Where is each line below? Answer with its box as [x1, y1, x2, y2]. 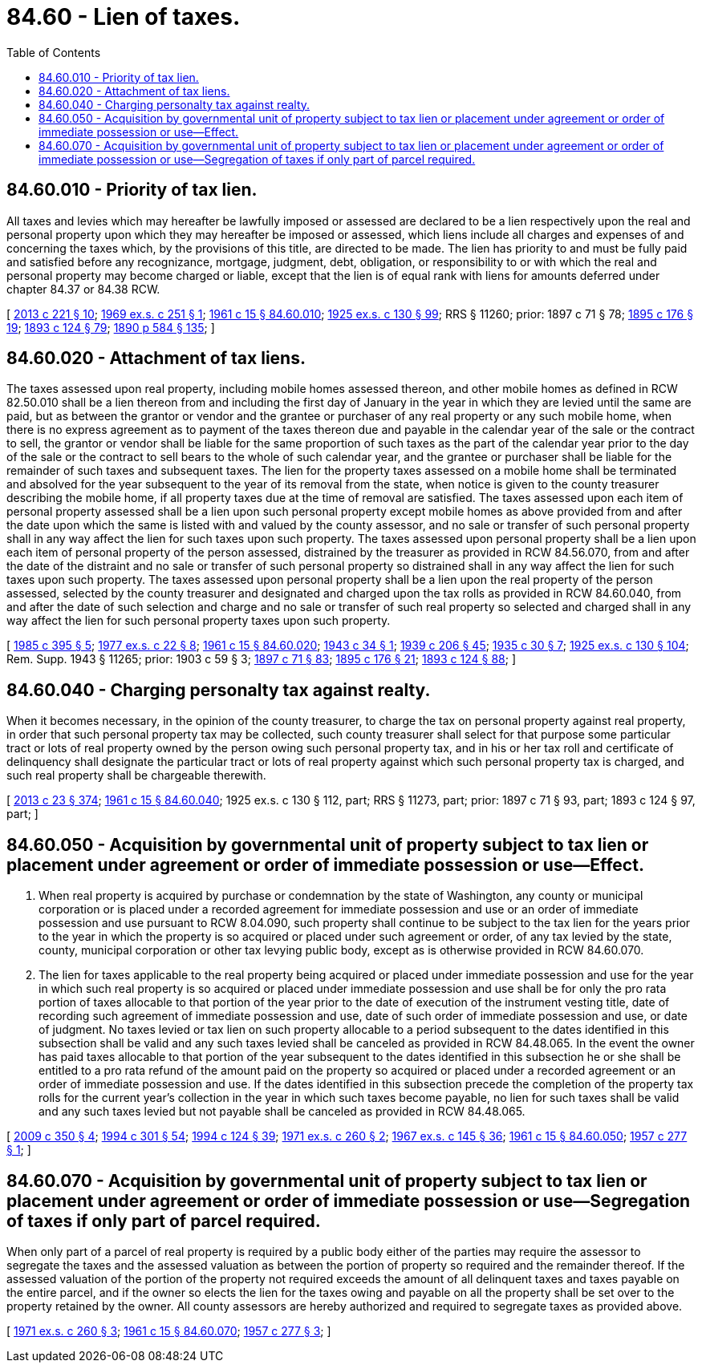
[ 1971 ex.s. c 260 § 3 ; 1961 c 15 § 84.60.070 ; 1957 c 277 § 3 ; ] [6, 1323, 331, 1338]
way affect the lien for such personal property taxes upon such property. [6, 614, 391, 628]
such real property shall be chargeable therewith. [6, 768, 266, 783]
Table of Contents [6, 45, 101, 59]
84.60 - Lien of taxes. [6, 3, 241, 30]
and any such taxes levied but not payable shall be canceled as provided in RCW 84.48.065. [39, 1104, 525, 1119]
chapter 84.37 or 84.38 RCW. [6, 281, 160, 296]
